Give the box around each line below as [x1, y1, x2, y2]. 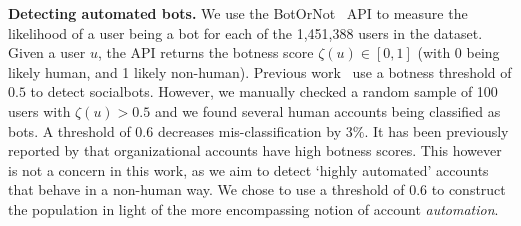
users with [8, 100, 71, 121]
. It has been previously [364, 120, 509, 141]
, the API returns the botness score [97, 42, 314, 63]
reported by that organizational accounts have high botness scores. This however [8, 140, 502, 161]
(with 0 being [417, 42, 500, 63]
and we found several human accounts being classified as [154, 100, 501, 121]
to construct [431, 179, 506, 200]
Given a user [8, 42, 86, 63]
